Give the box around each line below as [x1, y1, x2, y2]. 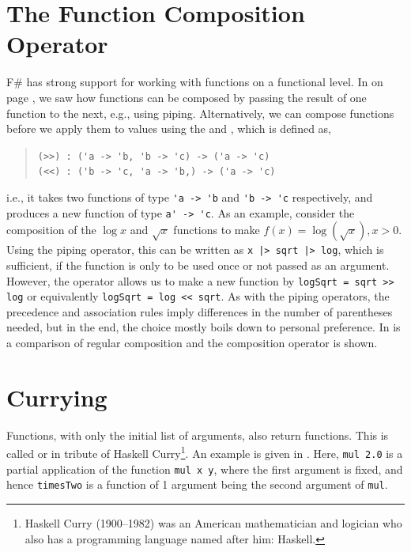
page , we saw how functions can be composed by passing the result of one [6, 89, 367, 105]
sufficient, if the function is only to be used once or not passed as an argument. [6, 256, 390, 273]
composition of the [6, 221, 96, 238]
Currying [6, 380, 107, 413]
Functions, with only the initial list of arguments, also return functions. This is [6, 426, 389, 443]
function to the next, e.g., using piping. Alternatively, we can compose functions [6, 104, 394, 121]
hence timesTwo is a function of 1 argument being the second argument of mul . [6, 476, 388, 493]
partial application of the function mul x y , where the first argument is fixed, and [6, 460, 403, 477]
